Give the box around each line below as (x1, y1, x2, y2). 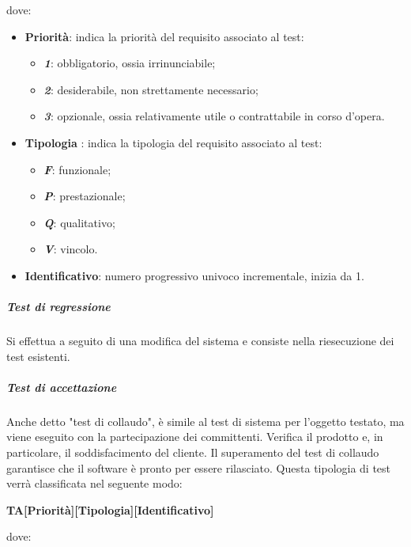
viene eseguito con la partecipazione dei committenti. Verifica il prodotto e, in (6, 428, 383, 445)
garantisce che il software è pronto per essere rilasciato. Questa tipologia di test (6, 459, 391, 476)
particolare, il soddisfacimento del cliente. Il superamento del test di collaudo (6, 444, 379, 461)
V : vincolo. (43, 241, 98, 257)
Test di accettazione (6, 378, 117, 395)
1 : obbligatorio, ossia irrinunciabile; (43, 55, 216, 71)
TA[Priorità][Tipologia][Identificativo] (6, 501, 214, 518)
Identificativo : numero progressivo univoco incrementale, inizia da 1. (25, 267, 364, 283)
